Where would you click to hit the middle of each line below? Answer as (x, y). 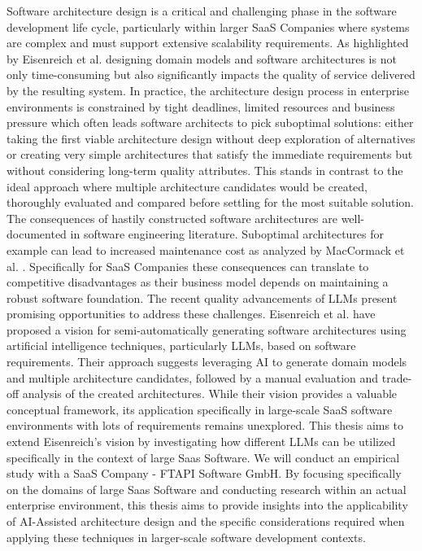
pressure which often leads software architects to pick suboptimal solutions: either (210, 122)
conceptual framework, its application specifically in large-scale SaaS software (200, 409)
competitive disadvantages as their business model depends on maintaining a (198, 282)
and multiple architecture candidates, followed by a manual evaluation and (193, 377)
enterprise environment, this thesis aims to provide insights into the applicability (207, 505)
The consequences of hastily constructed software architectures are (172, 218)
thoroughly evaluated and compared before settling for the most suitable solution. (211, 202)
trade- (397, 377)
